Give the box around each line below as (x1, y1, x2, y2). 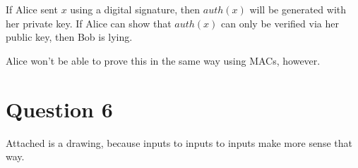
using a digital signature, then (70, 2, 201, 16)
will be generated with (249, 2, 347, 16)
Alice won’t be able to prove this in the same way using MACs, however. (6, 53, 321, 67)
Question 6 (6, 94, 113, 123)
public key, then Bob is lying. (6, 30, 133, 44)
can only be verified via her (221, 15, 339, 30)
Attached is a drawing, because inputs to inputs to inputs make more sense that (6, 135, 352, 150)
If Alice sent (6, 2, 58, 16)
